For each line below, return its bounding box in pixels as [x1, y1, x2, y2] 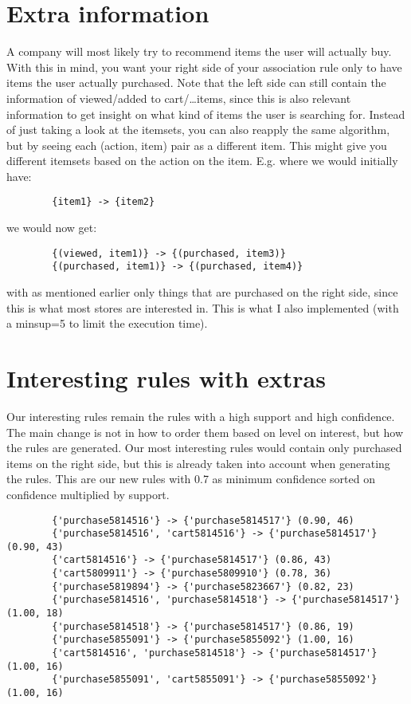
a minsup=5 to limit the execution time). [6, 315, 208, 332]
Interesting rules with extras [6, 362, 326, 394]
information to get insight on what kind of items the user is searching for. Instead [6, 105, 405, 122]
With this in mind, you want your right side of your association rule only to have [6, 58, 402, 75]
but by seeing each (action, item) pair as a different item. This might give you [6, 136, 387, 153]
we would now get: [6, 219, 97, 236]
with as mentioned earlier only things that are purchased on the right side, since [6, 284, 398, 301]
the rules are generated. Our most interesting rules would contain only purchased [6, 439, 402, 456]
